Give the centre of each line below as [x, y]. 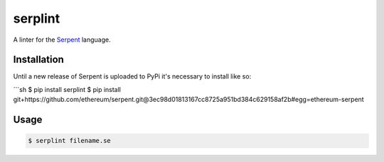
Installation [38, 60]
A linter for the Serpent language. [62, 40]
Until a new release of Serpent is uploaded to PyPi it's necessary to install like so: [132, 76]
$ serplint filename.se [70, 141]
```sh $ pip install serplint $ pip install [67, 89]
